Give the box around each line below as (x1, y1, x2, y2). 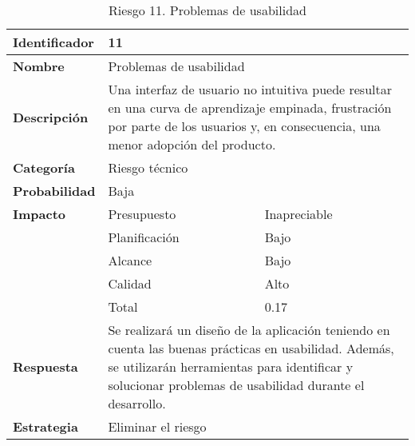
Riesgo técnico (108, 158, 188, 177)
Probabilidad (13, 181, 96, 200)
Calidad (108, 274, 152, 293)
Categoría (13, 158, 75, 177)
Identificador (13, 33, 94, 51)
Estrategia (13, 417, 78, 436)
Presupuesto (108, 205, 176, 223)
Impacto (13, 205, 66, 223)
